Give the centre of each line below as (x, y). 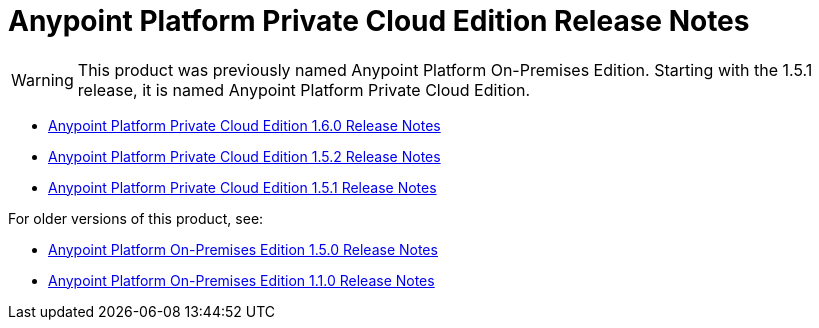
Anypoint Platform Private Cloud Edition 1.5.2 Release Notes (244, 156)
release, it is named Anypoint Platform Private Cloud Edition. (304, 89)
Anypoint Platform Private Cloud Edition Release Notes (379, 21)
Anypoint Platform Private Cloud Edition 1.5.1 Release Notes (242, 187)
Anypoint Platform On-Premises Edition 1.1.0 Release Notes (241, 280)
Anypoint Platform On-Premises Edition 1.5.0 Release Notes (243, 249)
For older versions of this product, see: (136, 218)
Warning (42, 79)
